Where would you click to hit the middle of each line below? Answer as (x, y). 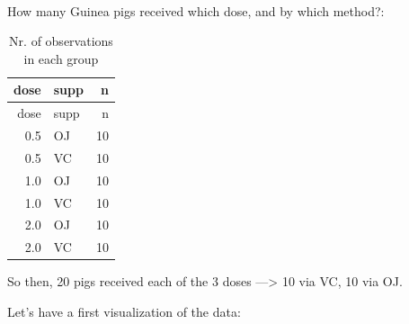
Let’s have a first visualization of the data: (124, 311)
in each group (61, 58)
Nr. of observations (61, 41)
